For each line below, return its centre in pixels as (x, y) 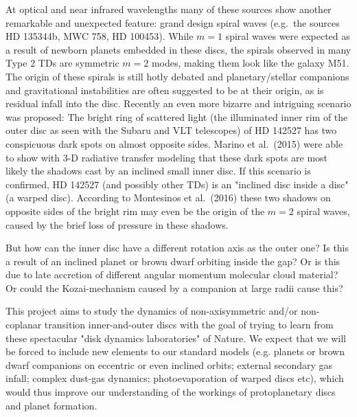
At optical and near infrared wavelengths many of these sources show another (169, 9)
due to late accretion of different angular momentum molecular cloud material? (172, 274)
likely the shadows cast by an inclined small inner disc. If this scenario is (158, 171)
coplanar (24, 325)
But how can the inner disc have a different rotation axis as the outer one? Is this (177, 248)
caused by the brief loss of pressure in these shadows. (117, 224)
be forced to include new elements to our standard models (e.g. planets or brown (175, 351)
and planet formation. (51, 405)
